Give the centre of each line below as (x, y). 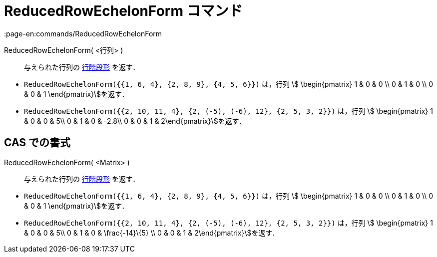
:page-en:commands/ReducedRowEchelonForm (83, 33)
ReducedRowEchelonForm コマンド (123, 11)
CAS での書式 (37, 143)
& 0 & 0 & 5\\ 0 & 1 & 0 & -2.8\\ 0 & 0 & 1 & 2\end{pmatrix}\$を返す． (135, 121)
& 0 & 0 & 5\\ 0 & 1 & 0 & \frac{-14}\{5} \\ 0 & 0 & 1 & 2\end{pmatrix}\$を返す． (152, 233)
